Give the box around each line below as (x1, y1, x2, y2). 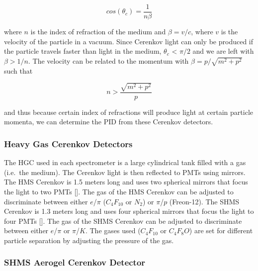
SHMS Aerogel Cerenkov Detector (4, 256, 146, 269)
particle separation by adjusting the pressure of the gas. (4, 235, 174, 245)
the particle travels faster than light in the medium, (4, 46, 162, 56)
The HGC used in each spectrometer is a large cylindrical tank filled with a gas (4, 157, 246, 168)
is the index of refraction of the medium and (30, 26, 166, 37)
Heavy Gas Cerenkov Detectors (4, 137, 133, 150)
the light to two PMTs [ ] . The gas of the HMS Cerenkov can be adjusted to (4, 186, 234, 196)
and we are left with (192, 46, 254, 56)
